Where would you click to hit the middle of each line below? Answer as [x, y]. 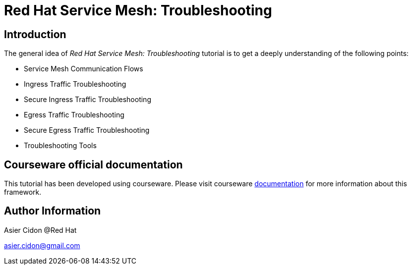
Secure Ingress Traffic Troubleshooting [88, 100]
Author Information [53, 211]
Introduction [35, 34]
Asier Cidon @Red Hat [40, 230]
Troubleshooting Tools [60, 146]
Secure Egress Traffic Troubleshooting [87, 130]
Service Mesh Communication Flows [84, 69]
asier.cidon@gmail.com [42, 245]
